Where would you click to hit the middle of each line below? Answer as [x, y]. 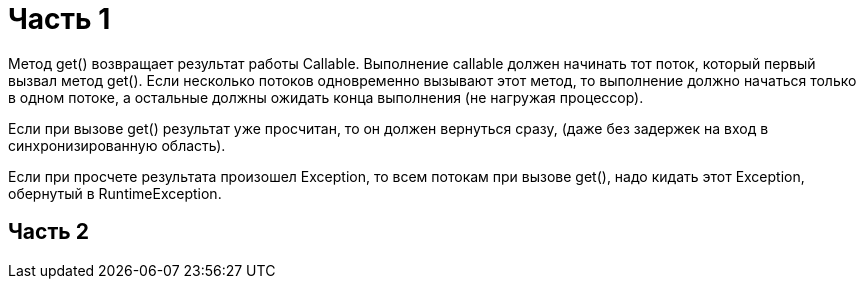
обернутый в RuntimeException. [115, 193]
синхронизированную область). [117, 145]
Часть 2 [48, 232]
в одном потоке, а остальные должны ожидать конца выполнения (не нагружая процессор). [326, 97]
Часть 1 [59, 19]
